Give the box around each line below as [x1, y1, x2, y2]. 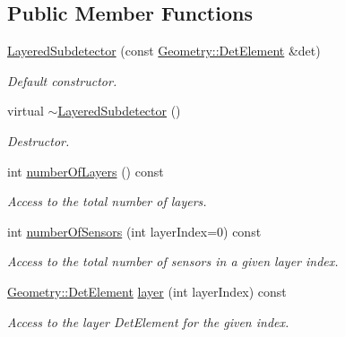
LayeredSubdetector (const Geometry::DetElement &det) [7, 41, 321, 60]
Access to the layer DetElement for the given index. [7, 312, 289, 331]
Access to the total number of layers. [7, 192, 207, 211]
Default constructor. [7, 71, 117, 90]
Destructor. [7, 131, 70, 150]
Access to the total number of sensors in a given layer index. [7, 252, 339, 271]
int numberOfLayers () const [7, 161, 164, 180]
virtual [7, 101, 44, 120]
